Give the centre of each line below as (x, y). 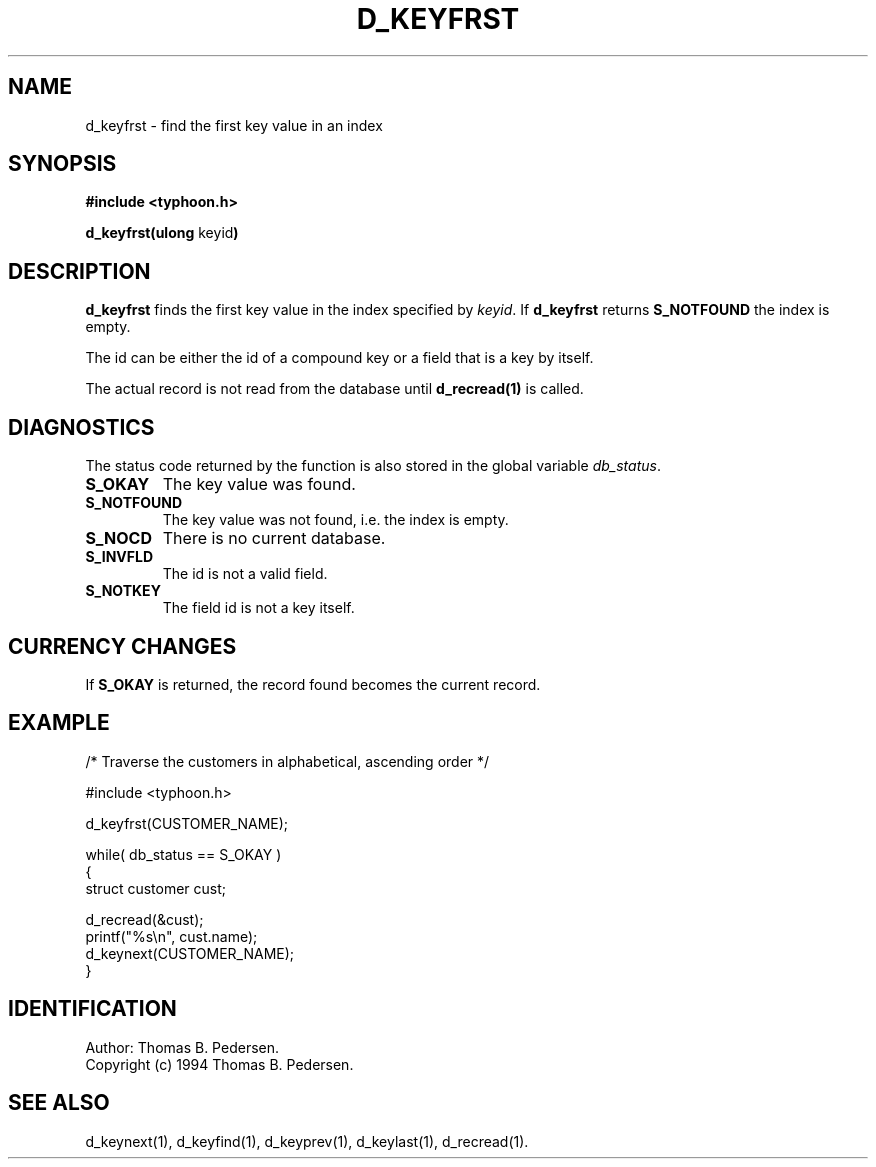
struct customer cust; (156, 888)
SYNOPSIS (62, 164)
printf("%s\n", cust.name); (171, 936)
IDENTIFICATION (92, 1009)
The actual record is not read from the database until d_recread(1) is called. (334, 389)
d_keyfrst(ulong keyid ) (162, 233)
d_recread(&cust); (144, 919)
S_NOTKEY (123, 591)
